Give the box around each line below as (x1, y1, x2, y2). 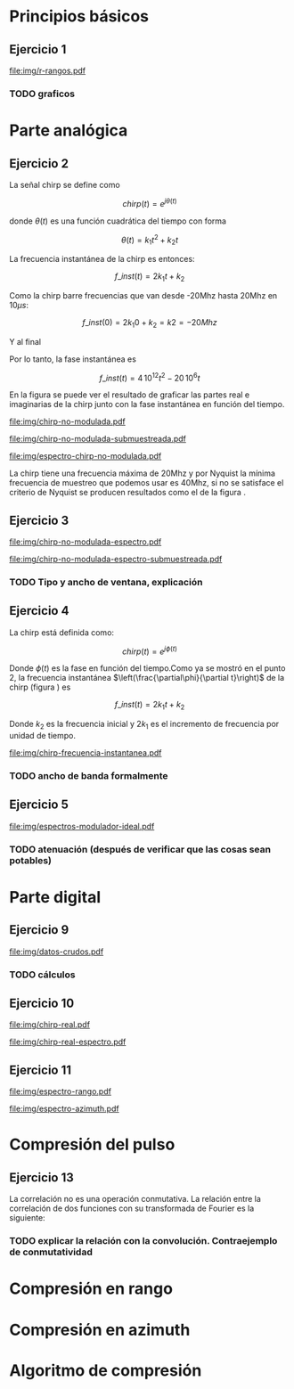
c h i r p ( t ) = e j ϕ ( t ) (121, 644, 178, 657)
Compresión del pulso (9, 1134, 176, 1155)
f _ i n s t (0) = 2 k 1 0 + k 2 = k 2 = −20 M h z (81, 316, 218, 330)
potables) (9, 854, 52, 866)
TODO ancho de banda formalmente (9, 770, 168, 781)
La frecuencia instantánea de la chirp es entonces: (9, 254, 195, 265)
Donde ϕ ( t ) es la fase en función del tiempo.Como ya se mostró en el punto (9, 663, 286, 674)
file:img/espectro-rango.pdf (9, 1086, 111, 1097)
